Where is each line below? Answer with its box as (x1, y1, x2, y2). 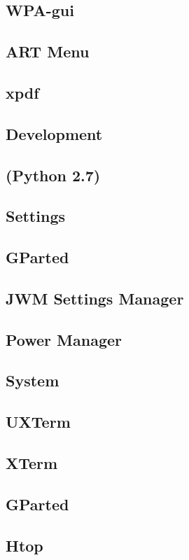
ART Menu (6, 41, 90, 62)
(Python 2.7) (6, 164, 101, 185)
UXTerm (6, 411, 71, 433)
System (6, 370, 59, 391)
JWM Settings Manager (6, 287, 184, 309)
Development (6, 122, 103, 144)
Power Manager (6, 328, 122, 350)
